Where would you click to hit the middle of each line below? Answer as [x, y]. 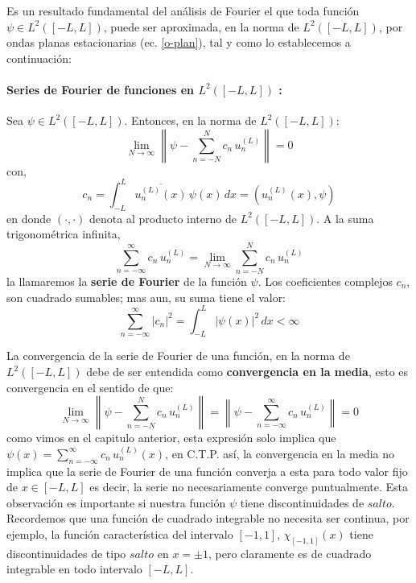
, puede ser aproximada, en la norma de [201, 26]
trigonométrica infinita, [64, 234]
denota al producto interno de [163, 218]
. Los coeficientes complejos [325, 281]
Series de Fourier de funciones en [101, 89]
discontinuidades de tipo [66, 553]
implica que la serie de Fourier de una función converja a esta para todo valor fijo [207, 471]
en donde [29, 218]
